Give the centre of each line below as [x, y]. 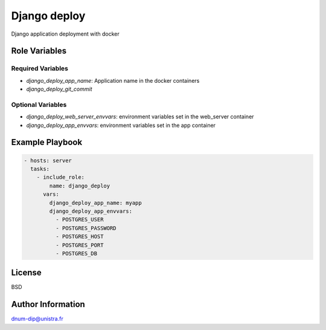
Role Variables [39, 51]
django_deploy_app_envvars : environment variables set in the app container [121, 125]
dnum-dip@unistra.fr [37, 319]
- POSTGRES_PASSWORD [86, 228]
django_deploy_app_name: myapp [95, 203]
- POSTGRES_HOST [79, 237]
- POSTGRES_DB [76, 253]
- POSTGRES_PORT [79, 245]
